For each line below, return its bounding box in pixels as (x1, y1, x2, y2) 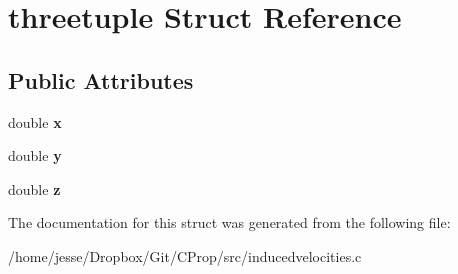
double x (8, 111, 62, 132)
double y (8, 145, 62, 166)
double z (8, 178, 61, 199)
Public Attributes (8, 64, 194, 95)
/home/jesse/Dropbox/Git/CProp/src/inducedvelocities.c (8, 245, 362, 266)
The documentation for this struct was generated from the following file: (8, 212, 451, 233)
